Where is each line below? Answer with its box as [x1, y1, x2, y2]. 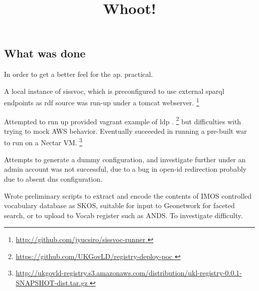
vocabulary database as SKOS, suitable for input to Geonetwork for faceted [4, 200, 235, 211]
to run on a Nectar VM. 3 [4, 136, 83, 148]
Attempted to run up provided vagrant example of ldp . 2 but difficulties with [4, 114, 241, 126]
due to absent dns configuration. [4, 173, 103, 184]
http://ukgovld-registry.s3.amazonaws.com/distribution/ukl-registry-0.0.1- [15, 268, 242, 278]
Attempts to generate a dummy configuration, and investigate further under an [4, 154, 246, 164]
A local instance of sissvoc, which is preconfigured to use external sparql [4, 85, 225, 96]
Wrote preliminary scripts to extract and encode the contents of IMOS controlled [4, 190, 252, 201]
